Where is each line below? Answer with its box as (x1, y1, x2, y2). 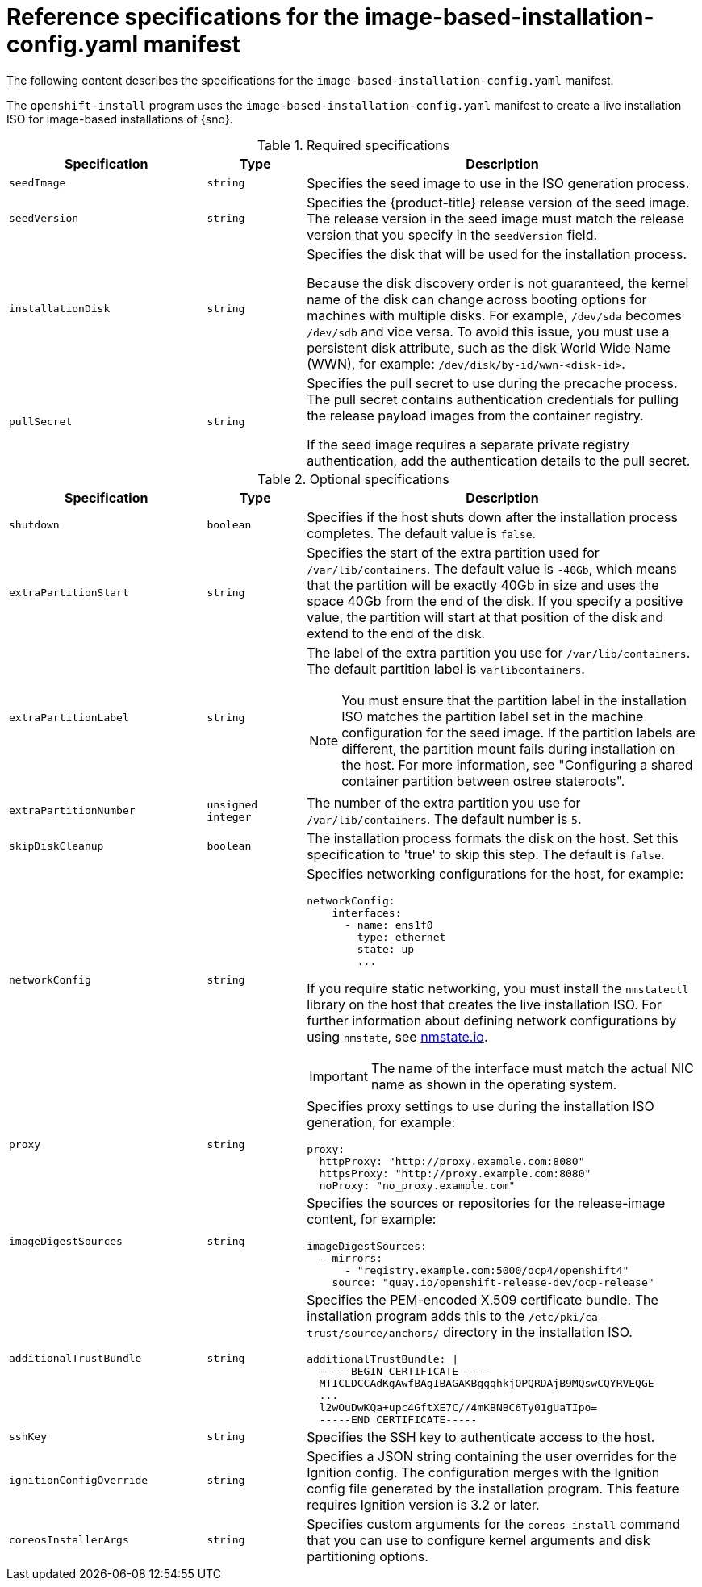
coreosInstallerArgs (9, 1534, 129, 1547)
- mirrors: (319, 1251, 383, 1264)
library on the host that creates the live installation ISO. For (307, 996, 662, 1013)
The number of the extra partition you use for (307, 794, 581, 811)
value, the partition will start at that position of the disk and (307, 608, 663, 625)
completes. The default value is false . (307, 524, 537, 541)
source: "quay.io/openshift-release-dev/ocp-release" (332, 1276, 654, 1288)
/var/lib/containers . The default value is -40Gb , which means (307, 560, 677, 577)
